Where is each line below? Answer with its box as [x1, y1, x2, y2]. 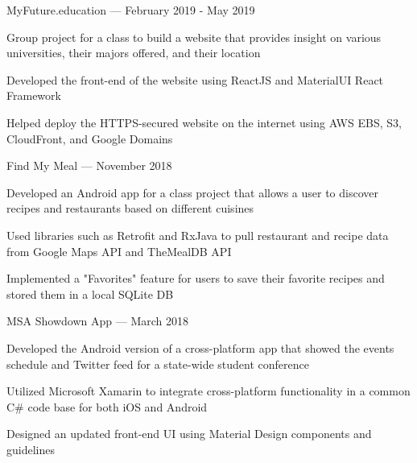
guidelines [6, 440, 55, 457]
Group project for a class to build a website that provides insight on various [6, 28, 382, 45]
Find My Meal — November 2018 [6, 157, 172, 174]
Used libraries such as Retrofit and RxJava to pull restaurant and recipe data [6, 226, 389, 243]
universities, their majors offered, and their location [6, 44, 261, 61]
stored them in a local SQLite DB [6, 285, 174, 302]
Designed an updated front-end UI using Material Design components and [6, 425, 372, 442]
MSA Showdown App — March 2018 [6, 312, 189, 329]
